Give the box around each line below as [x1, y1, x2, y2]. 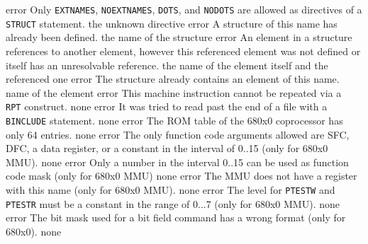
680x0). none [6, 223, 62, 238]
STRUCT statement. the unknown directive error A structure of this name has [6, 16, 338, 30]
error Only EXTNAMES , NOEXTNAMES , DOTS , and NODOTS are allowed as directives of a [6, 2, 362, 16]
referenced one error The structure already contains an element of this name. [6, 71, 340, 86]
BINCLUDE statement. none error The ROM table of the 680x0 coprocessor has [6, 113, 343, 127]
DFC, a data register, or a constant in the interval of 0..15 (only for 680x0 [6, 141, 328, 156]
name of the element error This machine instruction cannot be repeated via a [6, 85, 342, 100]
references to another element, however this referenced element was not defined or [6, 43, 361, 58]
